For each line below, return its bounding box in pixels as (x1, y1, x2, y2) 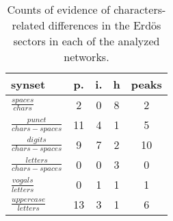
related (12, 17, 45, 33)
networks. (64, 49, 109, 65)
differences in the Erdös (48, 17, 161, 33)
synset (11, 76, 46, 92)
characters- (114, 1, 166, 17)
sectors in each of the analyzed (13, 33, 160, 49)
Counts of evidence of (7, 1, 110, 17)
